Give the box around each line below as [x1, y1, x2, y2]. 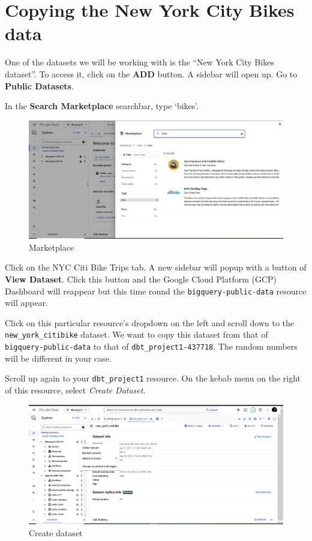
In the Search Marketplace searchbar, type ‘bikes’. [5, 100, 199, 112]
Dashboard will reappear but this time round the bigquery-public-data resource [5, 284, 307, 297]
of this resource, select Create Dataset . [5, 383, 146, 396]
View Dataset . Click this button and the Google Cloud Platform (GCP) [5, 272, 277, 285]
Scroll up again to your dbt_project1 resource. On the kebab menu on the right [5, 372, 301, 384]
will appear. [5, 296, 49, 309]
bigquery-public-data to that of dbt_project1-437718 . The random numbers [5, 340, 298, 353]
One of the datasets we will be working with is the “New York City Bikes [5, 56, 274, 68]
